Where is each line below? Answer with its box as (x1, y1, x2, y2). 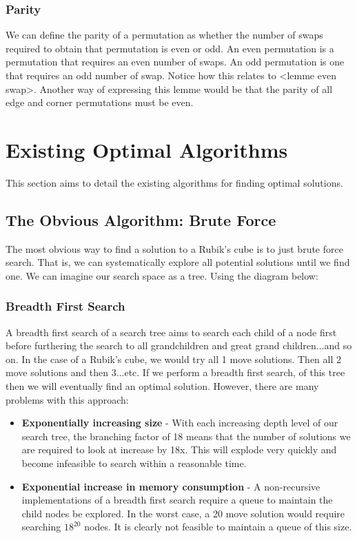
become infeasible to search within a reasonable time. (21, 456, 247, 470)
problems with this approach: (6, 392, 129, 406)
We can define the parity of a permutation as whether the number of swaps (6, 28, 323, 42)
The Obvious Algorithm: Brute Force (6, 209, 276, 230)
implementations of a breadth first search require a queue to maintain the (21, 493, 333, 507)
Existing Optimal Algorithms (6, 135, 288, 163)
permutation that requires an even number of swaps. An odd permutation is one (6, 54, 345, 69)
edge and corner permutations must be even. (6, 95, 194, 110)
